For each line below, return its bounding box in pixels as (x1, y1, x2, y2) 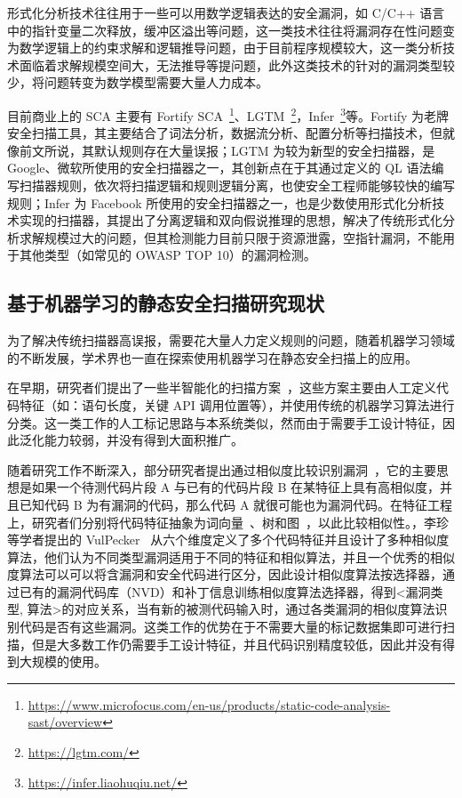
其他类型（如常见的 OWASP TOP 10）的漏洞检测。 (19, 246, 316, 264)
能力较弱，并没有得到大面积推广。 (44, 431, 243, 449)
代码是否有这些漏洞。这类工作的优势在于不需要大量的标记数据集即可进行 (19, 617, 442, 636)
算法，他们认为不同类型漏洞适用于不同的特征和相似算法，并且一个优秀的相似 (7, 547, 455, 566)
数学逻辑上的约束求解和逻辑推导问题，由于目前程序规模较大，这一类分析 (19, 38, 442, 57)
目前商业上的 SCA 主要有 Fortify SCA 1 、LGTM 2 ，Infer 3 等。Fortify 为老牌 (7, 103, 450, 125)
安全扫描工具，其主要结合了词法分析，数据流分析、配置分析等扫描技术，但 (7, 124, 442, 142)
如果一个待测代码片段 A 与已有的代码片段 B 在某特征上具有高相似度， (31, 478, 441, 496)
